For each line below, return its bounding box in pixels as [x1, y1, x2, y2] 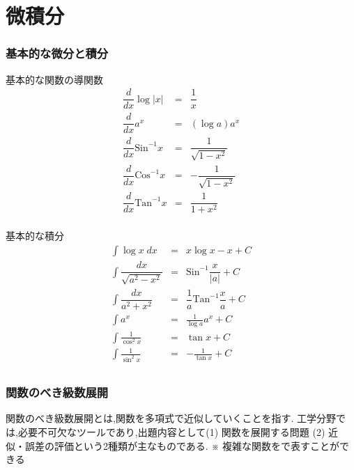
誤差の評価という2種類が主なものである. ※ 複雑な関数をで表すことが [24, 438, 339, 453]
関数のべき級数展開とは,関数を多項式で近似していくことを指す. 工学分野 [6, 411, 337, 425]
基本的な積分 [6, 228, 64, 243]
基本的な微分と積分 [6, 45, 109, 62]
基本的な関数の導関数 [6, 72, 103, 86]
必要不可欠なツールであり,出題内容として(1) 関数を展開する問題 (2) [17, 425, 325, 439]
